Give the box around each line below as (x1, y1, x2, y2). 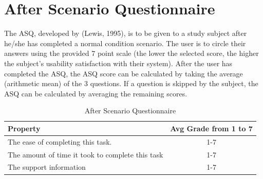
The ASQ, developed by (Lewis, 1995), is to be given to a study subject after (4, 28, 247, 38)
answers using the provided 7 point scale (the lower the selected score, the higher (4, 48, 259, 58)
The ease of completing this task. (8, 136, 112, 147)
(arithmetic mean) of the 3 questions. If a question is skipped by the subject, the (4, 78, 258, 89)
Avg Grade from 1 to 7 (170, 123, 253, 133)
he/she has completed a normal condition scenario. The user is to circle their (4, 37, 246, 48)
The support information (8, 162, 86, 172)
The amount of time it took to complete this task (8, 149, 163, 160)
